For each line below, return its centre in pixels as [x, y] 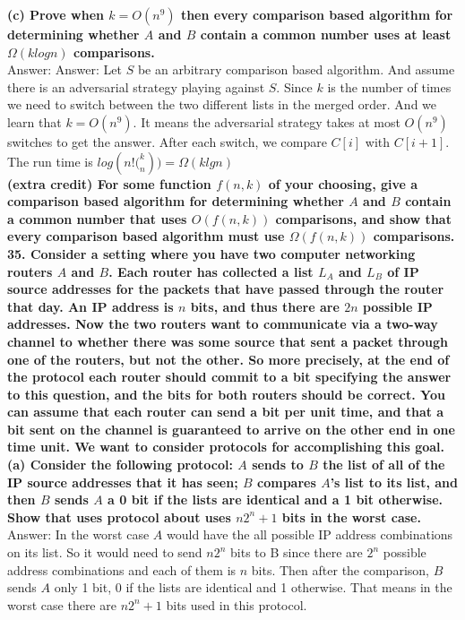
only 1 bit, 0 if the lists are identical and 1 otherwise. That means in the [253, 587]
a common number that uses [97, 218]
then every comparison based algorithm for [317, 14]
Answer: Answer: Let [65, 69]
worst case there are [62, 604]
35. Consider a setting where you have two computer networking [211, 253]
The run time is [50, 161]
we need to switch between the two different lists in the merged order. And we [222, 104]
